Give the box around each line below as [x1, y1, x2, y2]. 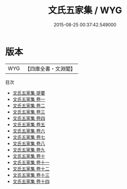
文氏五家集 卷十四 [12, 178, 50, 184]
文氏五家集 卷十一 [12, 159, 50, 165]
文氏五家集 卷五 [12, 121, 46, 127]
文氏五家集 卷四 [12, 115, 46, 121]
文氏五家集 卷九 [12, 147, 46, 153]
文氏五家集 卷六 [12, 127, 46, 134]
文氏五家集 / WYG [48, 5, 122, 16]
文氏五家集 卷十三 [12, 172, 50, 178]
